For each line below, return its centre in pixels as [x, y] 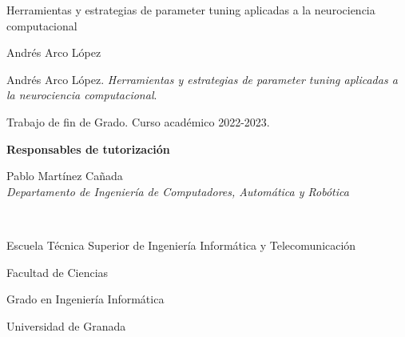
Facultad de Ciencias [58, 272]
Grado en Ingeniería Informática [85, 299]
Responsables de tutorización [88, 148]
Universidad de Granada [66, 325]
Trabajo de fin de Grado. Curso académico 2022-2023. [138, 121]
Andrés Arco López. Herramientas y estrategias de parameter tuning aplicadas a [202, 79]
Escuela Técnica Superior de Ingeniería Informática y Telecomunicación [181, 245]
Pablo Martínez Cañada [65, 176]
